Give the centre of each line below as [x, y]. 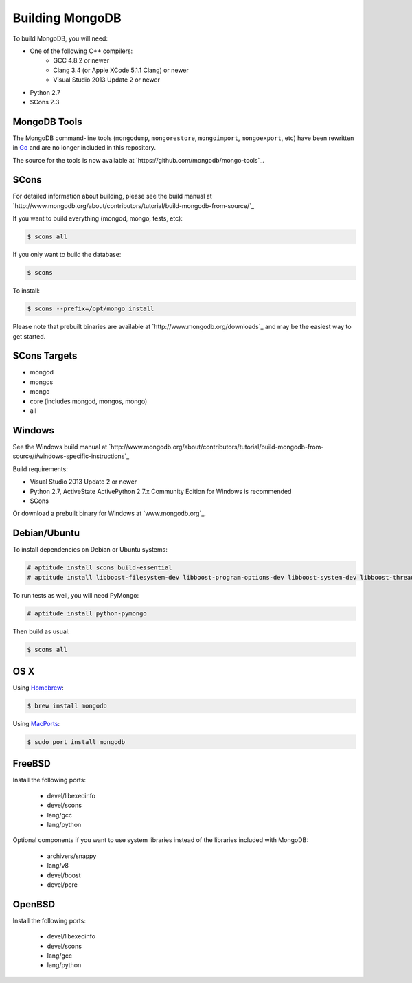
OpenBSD [34, 904]
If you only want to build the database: [67, 255]
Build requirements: [40, 469]
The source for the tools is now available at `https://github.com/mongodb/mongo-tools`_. [138, 160]
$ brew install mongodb [67, 705]
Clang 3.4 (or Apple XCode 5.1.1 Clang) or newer [121, 70]
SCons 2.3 [45, 102]
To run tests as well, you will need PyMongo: [76, 595]
